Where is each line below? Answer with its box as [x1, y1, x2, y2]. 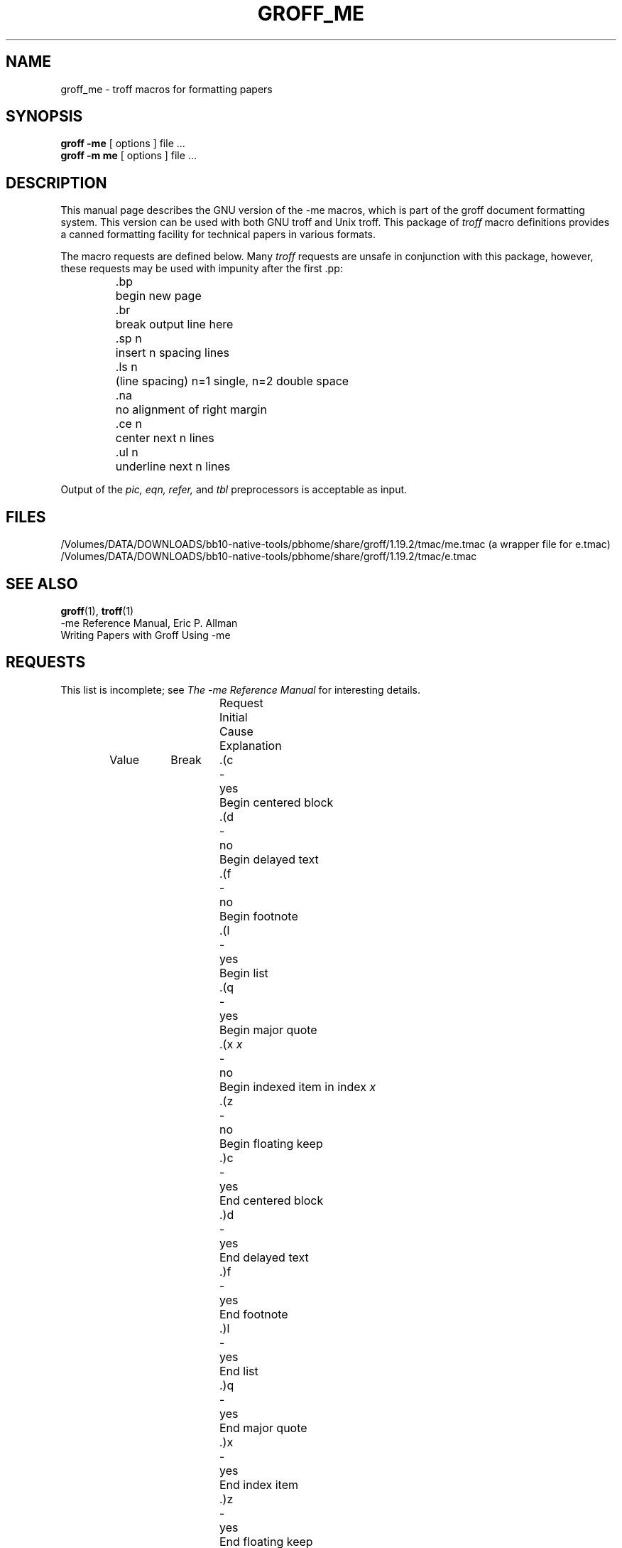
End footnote [219, 1306, 288, 1321]
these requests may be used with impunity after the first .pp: [60, 262, 343, 275]
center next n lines [115, 431, 214, 446]
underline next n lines [115, 459, 231, 474]
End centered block [219, 1193, 324, 1208]
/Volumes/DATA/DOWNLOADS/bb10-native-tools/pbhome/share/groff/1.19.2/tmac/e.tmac [60, 550, 477, 563]
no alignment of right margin [115, 402, 267, 417]
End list [219, 1363, 258, 1378]
